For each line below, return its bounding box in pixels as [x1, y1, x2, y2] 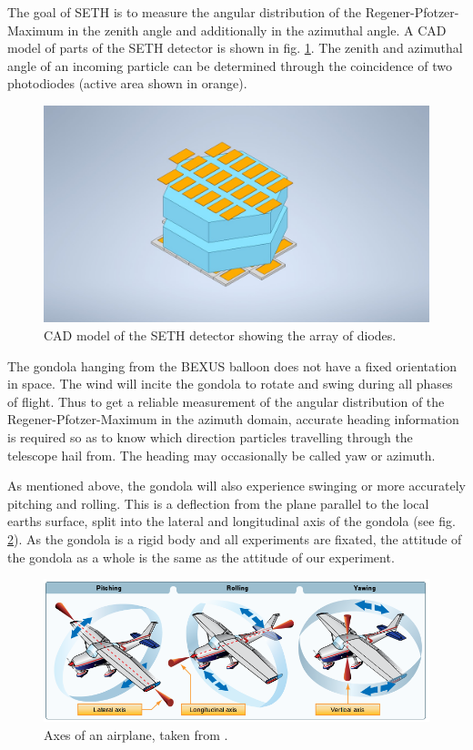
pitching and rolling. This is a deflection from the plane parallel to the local [7, 493, 429, 512]
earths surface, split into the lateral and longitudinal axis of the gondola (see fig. [7, 512, 456, 531]
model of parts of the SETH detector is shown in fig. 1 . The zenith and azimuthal [7, 38, 463, 57]
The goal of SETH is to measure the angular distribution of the [7, 3, 362, 21]
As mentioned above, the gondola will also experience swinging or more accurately [7, 476, 466, 495]
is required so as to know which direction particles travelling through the [7, 428, 413, 447]
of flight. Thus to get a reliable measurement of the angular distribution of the [7, 391, 445, 410]
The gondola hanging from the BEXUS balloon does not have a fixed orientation [7, 356, 458, 375]
